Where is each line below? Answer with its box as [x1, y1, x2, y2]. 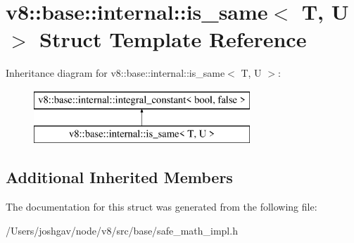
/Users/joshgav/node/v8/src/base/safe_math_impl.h [6, 223, 238, 237]
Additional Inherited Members [6, 166, 233, 188]
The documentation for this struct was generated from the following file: [6, 199, 317, 214]
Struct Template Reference [39, 25, 307, 54]
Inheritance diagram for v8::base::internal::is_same [6, 66, 225, 80]
